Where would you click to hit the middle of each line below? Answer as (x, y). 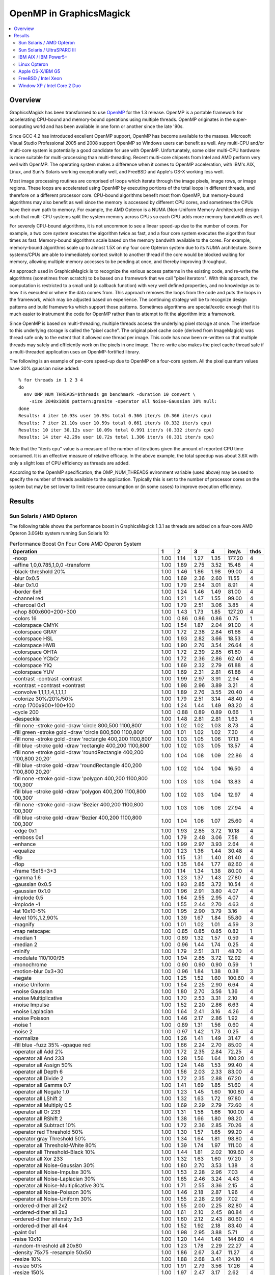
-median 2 (25, 945)
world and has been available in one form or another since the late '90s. (109, 126)
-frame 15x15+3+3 (35, 871)
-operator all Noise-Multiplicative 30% (59, 1186)
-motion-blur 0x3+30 (38, 972)
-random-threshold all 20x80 (47, 1246)
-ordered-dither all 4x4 (40, 1226)
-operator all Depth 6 (38, 1072)
